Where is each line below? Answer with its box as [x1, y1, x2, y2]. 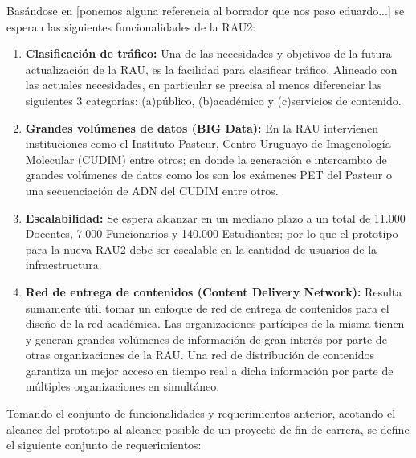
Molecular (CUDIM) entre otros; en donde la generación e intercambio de [25, 150, 387, 167]
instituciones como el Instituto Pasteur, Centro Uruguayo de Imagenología [25, 135, 391, 152]
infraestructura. [25, 256, 102, 273]
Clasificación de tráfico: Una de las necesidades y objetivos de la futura [25, 45, 392, 62]
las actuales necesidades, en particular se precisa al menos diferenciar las [25, 76, 382, 93]
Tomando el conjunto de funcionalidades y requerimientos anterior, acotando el [6, 405, 396, 422]
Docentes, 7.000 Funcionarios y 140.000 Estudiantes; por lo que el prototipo [25, 225, 398, 242]
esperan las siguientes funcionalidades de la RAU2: [6, 18, 256, 35]
